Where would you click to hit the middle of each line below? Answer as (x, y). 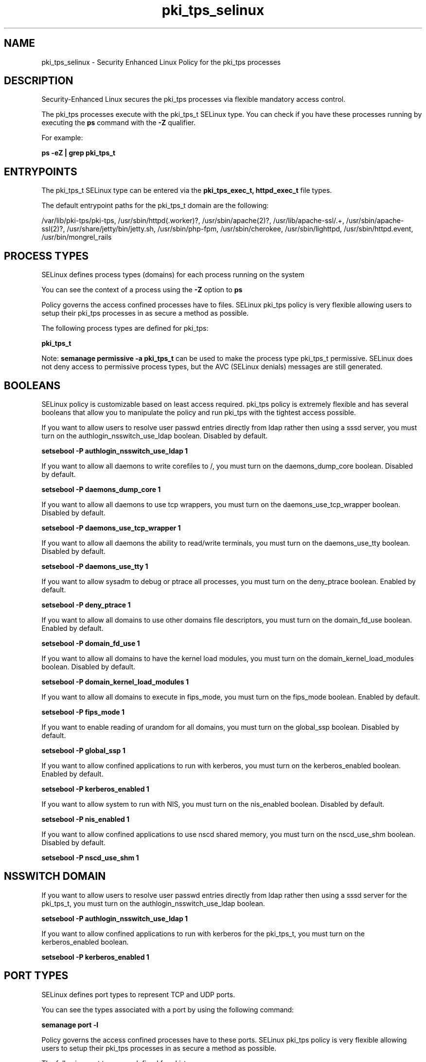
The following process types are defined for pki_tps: (125, 328)
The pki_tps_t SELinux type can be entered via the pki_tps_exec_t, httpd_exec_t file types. (187, 190)
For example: (62, 138)
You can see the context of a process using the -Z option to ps (142, 290)
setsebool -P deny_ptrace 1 (86, 605)
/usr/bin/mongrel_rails (77, 237)
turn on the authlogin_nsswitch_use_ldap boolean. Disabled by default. (155, 436)
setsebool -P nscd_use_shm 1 (90, 857)
